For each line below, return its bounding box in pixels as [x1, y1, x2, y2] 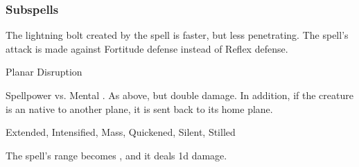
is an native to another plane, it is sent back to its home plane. [6, 101, 273, 116]
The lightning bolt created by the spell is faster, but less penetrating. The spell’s [6, 28, 349, 42]
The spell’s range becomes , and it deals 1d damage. [6, 148, 227, 162]
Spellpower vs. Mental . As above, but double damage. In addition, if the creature [6, 88, 353, 102]
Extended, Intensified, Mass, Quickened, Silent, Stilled [6, 125, 236, 139]
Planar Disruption [6, 64, 82, 79]
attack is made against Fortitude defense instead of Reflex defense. [6, 41, 288, 55]
